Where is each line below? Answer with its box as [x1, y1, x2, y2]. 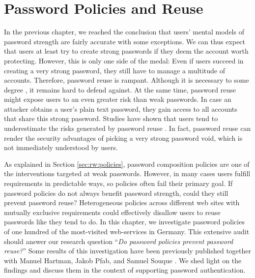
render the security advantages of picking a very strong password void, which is [4, 132, 243, 143]
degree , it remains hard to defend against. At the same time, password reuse [4, 84, 236, 94]
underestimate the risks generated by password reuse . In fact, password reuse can [4, 123, 251, 133]
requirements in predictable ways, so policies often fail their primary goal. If [4, 178, 233, 188]
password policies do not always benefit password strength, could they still [4, 187, 228, 198]
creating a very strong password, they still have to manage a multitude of [4, 65, 226, 75]
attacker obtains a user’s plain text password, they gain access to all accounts [4, 103, 237, 114]
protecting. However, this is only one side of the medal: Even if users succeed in [4, 55, 244, 65]
